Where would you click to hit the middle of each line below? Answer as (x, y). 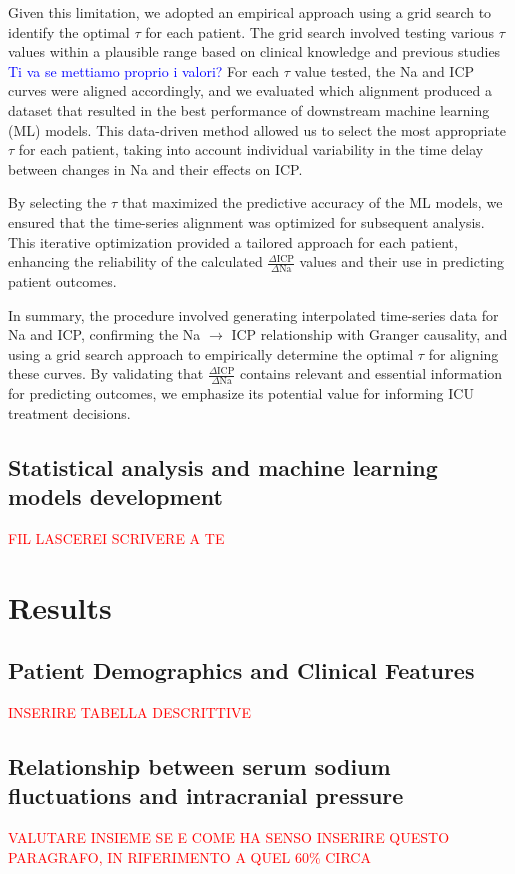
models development (115, 496)
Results (60, 606)
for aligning (463, 353)
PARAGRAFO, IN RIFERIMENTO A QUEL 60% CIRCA (189, 856)
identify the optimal (69, 31)
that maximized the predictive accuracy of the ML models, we (312, 202)
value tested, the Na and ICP (384, 70)
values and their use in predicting (401, 261)
